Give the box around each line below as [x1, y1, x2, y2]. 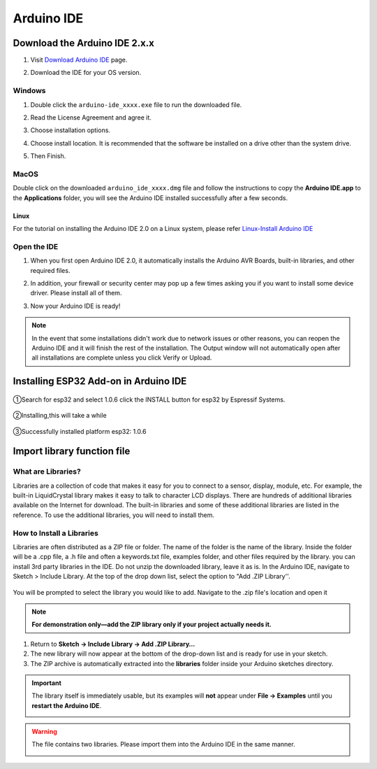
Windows [13, 86, 46, 96]
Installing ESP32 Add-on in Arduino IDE [13, 375, 187, 388]
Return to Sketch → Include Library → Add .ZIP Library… [30, 640, 195, 648]
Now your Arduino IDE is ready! [30, 302, 121, 310]
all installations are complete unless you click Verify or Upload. [31, 353, 212, 362]
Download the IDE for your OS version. [30, 69, 142, 77]
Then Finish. [30, 152, 66, 160]
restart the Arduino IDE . [31, 701, 102, 710]
